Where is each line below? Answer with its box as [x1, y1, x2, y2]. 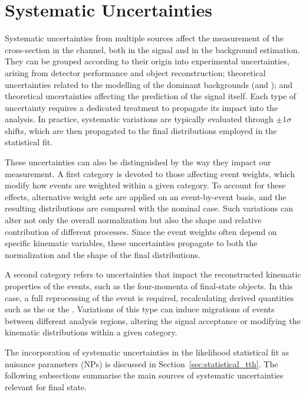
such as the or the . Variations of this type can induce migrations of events [5, 303, 275, 315]
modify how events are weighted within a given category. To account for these [5, 179, 286, 191]
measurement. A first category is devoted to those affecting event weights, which [5, 167, 295, 179]
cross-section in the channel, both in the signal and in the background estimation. [5, 43, 300, 56]
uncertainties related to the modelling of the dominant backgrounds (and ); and [5, 78, 292, 90]
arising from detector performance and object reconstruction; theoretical [5, 66, 266, 79]
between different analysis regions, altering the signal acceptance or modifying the [5, 314, 301, 327]
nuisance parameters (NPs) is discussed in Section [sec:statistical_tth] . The [5, 357, 278, 370]
